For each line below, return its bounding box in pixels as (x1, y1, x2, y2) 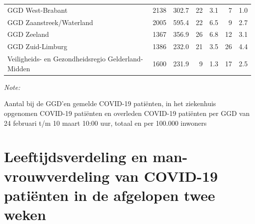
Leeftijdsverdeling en (4, 146, 148, 167)
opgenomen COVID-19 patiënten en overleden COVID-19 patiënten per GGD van (4, 108, 250, 118)
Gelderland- (107, 54, 143, 64)
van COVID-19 (114, 166, 218, 186)
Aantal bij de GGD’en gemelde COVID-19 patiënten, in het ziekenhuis (4, 98, 216, 109)
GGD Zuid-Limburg (7, 41, 67, 52)
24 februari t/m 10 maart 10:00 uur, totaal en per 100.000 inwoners (4, 117, 207, 128)
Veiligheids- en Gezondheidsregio (7, 54, 106, 64)
